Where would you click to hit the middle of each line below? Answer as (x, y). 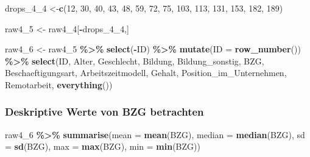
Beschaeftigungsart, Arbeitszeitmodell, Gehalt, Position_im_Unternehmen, (146, 73)
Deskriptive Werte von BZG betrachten (104, 112)
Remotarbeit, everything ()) (59, 84)
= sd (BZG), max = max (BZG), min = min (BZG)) (103, 146)
